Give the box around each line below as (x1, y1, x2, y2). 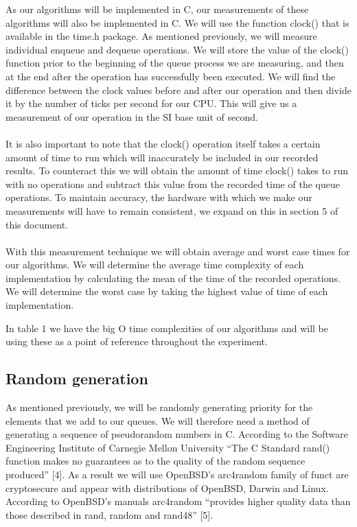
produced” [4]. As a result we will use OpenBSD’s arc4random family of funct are (5, 467, 349, 482)
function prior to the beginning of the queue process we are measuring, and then (5, 56, 344, 70)
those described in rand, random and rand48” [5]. (5, 507, 214, 522)
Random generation (5, 368, 148, 389)
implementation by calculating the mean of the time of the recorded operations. (5, 270, 341, 285)
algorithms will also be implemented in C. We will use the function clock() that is (5, 15, 349, 30)
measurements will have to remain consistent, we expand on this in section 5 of (5, 203, 338, 218)
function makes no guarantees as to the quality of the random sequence (5, 454, 306, 468)
